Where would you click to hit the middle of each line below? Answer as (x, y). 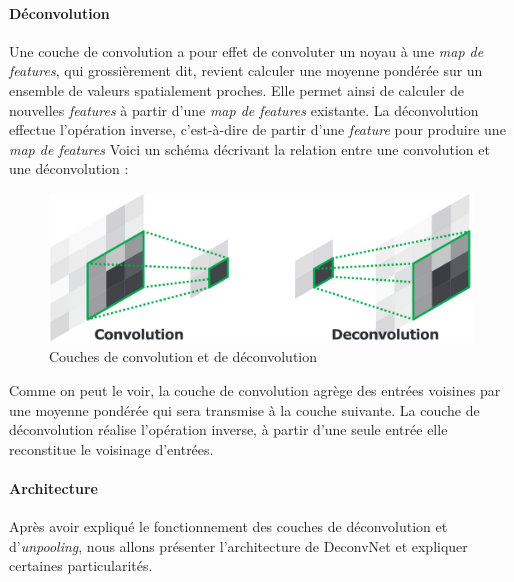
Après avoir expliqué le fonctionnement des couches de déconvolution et (228, 526)
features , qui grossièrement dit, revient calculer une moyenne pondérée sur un (246, 70)
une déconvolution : (69, 168)
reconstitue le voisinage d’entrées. (111, 448)
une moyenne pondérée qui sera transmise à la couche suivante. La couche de (244, 409)
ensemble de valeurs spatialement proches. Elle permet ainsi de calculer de (236, 89)
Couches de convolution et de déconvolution (183, 356)
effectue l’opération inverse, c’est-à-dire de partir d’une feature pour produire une (257, 129)
